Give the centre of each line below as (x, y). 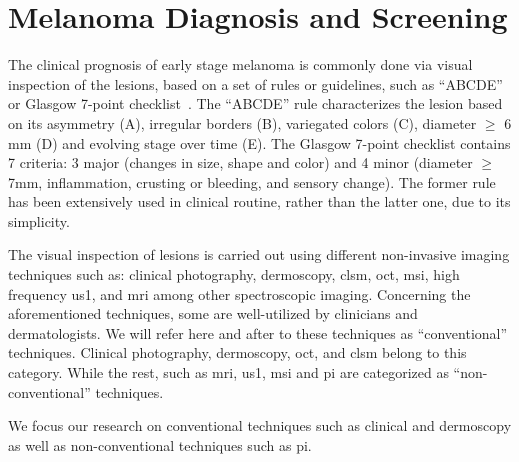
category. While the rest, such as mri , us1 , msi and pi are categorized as (228, 372)
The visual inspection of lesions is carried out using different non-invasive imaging (259, 254)
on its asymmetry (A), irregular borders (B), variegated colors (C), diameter (242, 122)
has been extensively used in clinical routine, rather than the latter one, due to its (259, 201)
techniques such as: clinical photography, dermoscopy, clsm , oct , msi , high (234, 274)
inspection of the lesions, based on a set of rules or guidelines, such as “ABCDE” (255, 83)
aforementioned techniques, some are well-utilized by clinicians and (213, 313)
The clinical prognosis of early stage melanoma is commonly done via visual (240, 64)
